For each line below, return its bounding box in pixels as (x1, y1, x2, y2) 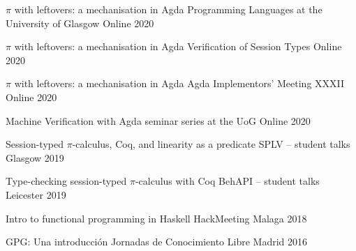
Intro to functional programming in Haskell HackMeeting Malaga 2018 (6, 211, 307, 225)
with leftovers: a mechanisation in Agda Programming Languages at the (14, 2, 322, 16)
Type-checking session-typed (6, 174, 127, 188)
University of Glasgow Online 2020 (6, 15, 154, 30)
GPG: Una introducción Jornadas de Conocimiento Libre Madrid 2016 (6, 234, 308, 249)
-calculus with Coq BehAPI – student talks (135, 174, 320, 188)
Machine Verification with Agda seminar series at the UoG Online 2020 (6, 113, 311, 128)
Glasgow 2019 (6, 150, 64, 165)
